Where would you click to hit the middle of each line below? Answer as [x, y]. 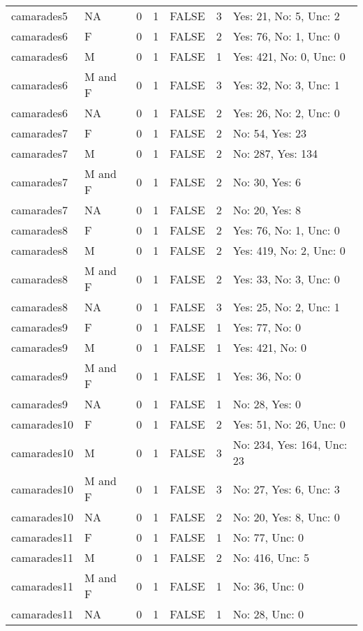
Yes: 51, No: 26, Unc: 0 [289, 424]
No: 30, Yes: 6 [267, 181]
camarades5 [40, 16]
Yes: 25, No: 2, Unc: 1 [286, 307]
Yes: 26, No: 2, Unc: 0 [286, 113]
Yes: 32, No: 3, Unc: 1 [286, 84]
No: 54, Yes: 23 [270, 133]
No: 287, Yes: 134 [275, 153]
